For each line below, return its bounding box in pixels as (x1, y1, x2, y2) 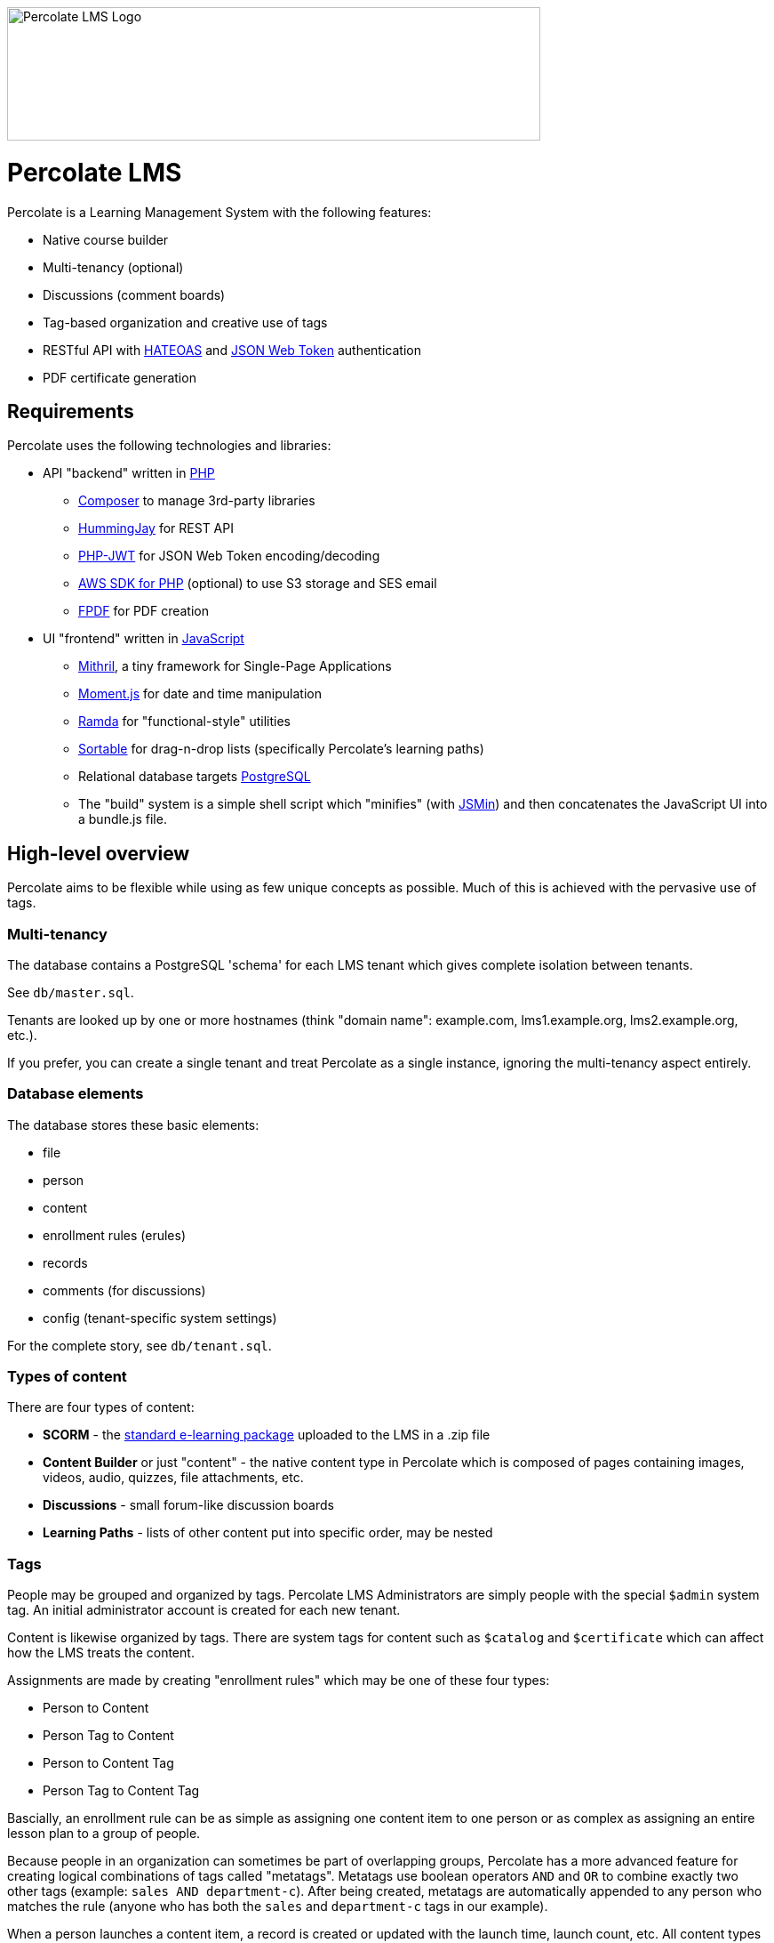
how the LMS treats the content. (7, 1645, 195, 1661)
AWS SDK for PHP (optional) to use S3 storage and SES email (78, 576, 437, 592)
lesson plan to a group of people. (7, 1826, 201, 1842)
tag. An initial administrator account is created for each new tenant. (7, 1602, 401, 1618)
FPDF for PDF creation (78, 603, 209, 619)
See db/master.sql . (7, 984, 134, 1000)
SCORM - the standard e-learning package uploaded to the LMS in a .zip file (43, 1427, 491, 1443)
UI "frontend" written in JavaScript (43, 631, 244, 647)
